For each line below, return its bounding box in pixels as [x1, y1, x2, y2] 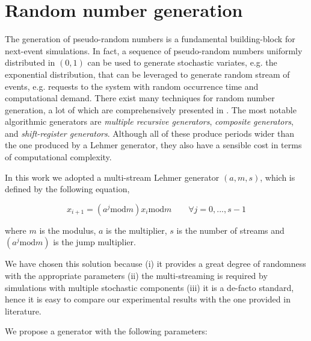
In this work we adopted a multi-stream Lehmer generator [5, 170, 220, 183]
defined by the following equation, [5, 183, 130, 195]
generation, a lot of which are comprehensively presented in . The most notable [5, 103, 297, 116]
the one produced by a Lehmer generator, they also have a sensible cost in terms [5, 139, 302, 151]
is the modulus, [39, 224, 96, 236]
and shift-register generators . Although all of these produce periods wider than [5, 127, 294, 139]
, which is [260, 170, 295, 183]
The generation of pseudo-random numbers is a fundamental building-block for [5, 33, 295, 45]
